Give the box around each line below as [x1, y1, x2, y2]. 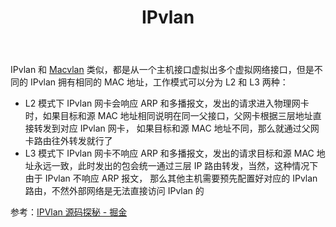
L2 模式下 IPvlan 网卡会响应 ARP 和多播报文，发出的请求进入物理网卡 [24, 97, 310, 110]
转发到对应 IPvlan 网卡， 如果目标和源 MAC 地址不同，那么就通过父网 [33, 122, 320, 135]
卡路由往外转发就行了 [24, 135, 113, 147]
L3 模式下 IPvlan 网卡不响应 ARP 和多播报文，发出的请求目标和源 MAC [24, 147, 315, 160]
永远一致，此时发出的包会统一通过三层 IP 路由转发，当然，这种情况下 [33, 160, 319, 172]
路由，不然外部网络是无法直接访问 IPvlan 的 [24, 185, 205, 197]
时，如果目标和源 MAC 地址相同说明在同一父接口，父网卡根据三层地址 [24, 110, 313, 122]
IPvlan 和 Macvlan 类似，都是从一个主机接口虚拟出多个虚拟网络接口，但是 [10, 64, 315, 76]
